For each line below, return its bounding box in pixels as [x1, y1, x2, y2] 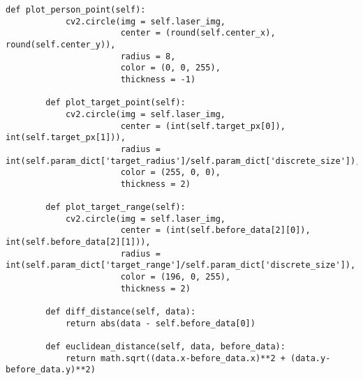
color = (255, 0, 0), [120, 167, 221, 178]
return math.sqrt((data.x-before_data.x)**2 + [65, 353, 286, 363]
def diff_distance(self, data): [45, 307, 196, 317]
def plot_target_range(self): [45, 202, 186, 213]
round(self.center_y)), [6, 39, 116, 50]
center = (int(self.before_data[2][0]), [120, 225, 311, 236]
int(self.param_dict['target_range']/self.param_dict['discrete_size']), [6, 260, 356, 271]
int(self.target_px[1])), [6, 132, 126, 143]
